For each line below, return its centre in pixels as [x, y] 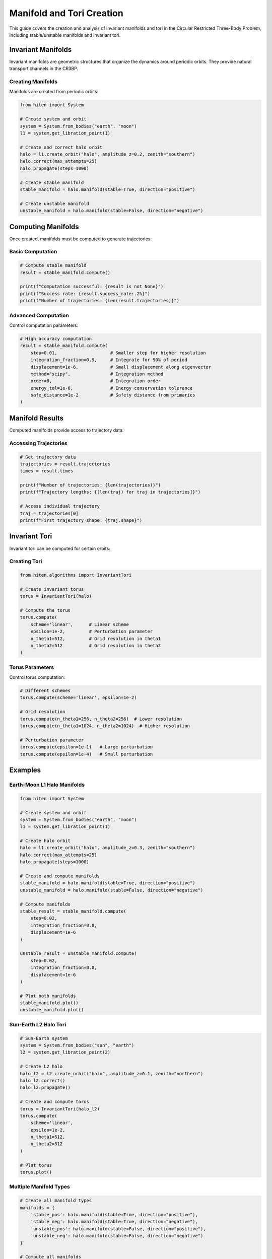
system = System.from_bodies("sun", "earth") [77, 1045]
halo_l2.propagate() [45, 1088]
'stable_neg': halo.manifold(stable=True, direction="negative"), [114, 1222]
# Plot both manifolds [48, 996]
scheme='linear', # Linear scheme [80, 624]
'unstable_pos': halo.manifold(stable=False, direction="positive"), [118, 1229]
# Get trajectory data [48, 457]
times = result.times [47, 471]
